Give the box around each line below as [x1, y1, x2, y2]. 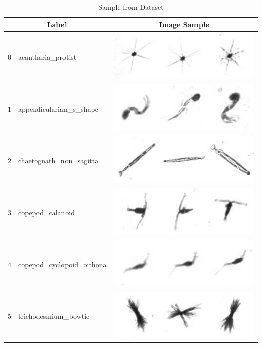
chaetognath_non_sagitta [18, 155, 99, 165]
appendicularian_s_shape [18, 103, 98, 114]
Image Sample [159, 19, 209, 29]
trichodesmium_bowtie [18, 310, 90, 321]
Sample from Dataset [98, 2, 164, 12]
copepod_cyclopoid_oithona [18, 258, 107, 269]
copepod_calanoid [18, 207, 75, 217]
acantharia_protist [18, 51, 77, 62]
